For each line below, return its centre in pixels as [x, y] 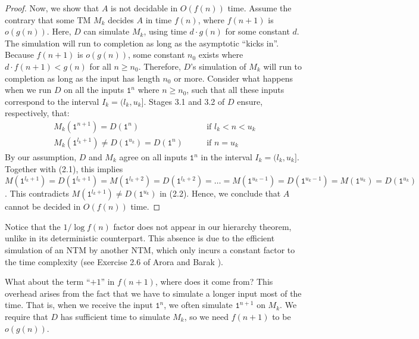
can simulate [107, 31]
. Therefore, [160, 66]
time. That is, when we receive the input [79, 305]
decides [121, 19]
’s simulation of [218, 66]
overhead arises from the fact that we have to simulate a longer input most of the [153, 293]
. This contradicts [37, 193]
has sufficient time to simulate [115, 316]
